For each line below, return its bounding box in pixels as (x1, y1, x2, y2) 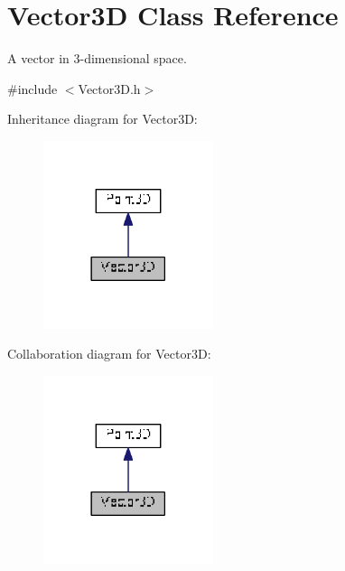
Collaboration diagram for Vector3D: (7, 344, 211, 363)
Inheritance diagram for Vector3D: (7, 109, 198, 128)
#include (7, 79, 58, 98)
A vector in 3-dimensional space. (7, 49, 187, 68)
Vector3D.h (78, 79, 141, 98)
